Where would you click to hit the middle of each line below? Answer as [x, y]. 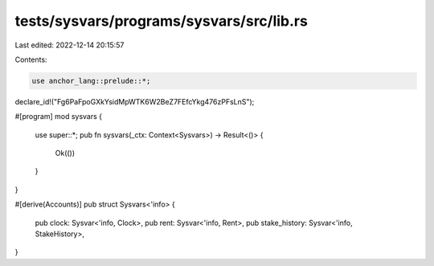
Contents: [31, 59]
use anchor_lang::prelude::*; [91, 81]
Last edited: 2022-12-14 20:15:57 [70, 45]
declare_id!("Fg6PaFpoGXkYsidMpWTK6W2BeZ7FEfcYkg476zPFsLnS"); [135, 101]
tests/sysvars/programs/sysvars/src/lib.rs [162, 21]
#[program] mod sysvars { [59, 117]
